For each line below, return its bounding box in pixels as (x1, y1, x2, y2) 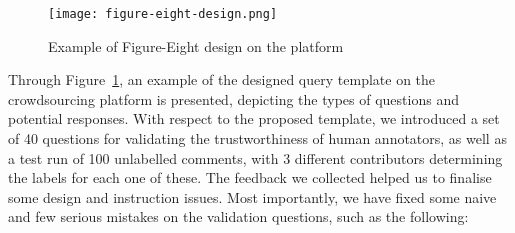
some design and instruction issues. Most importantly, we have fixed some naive (8, 186, 497, 207)
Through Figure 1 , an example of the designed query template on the (8, 69, 436, 90)
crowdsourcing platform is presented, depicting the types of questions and (8, 88, 459, 109)
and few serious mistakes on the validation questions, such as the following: (8, 206, 469, 227)
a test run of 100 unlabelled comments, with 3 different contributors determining (8, 147, 503, 168)
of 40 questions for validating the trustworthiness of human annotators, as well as (8, 128, 507, 149)
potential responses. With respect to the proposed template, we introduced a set (8, 108, 500, 129)
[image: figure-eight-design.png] (48, 7, 278, 21)
